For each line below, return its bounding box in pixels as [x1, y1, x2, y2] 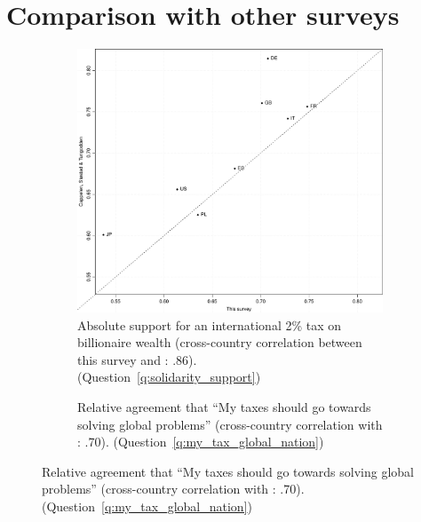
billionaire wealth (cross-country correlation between [77, 333, 362, 352]
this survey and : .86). [77, 350, 197, 368]
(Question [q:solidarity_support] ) [77, 368, 261, 386]
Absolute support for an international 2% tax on [77, 315, 342, 334]
